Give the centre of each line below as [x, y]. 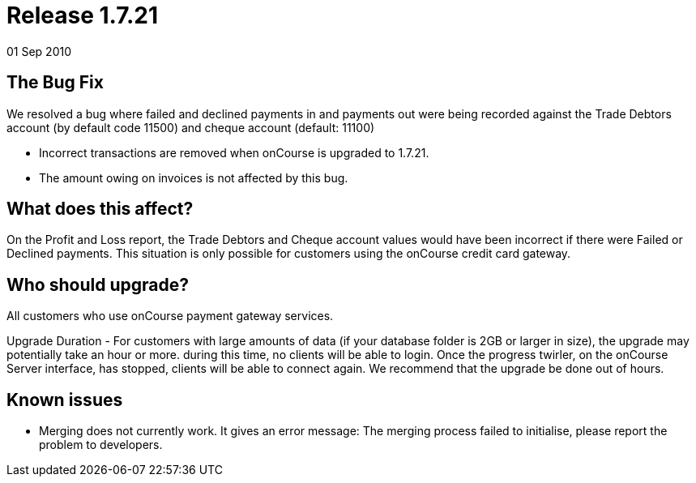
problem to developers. [101, 445]
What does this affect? [100, 209]
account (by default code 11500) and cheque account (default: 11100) [191, 127]
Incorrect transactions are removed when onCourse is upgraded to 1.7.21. [234, 152]
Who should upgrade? [98, 284]
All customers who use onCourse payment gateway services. [170, 316]
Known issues [65, 400]
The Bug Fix [55, 83]
